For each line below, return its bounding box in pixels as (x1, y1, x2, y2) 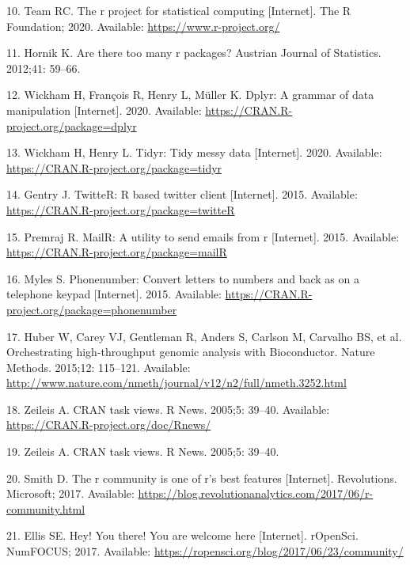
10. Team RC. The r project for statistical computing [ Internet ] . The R (6, 2, 351, 18)
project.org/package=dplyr (6, 117, 137, 134)
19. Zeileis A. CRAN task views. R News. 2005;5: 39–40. (6, 443, 279, 460)
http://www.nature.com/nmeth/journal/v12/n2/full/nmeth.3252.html (6, 374, 347, 391)
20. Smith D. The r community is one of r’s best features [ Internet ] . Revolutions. (6, 469, 397, 486)
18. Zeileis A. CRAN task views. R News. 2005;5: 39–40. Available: (6, 400, 330, 417)
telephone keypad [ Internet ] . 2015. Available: (6, 286, 222, 302)
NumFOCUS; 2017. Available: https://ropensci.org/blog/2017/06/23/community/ (6, 543, 404, 559)
